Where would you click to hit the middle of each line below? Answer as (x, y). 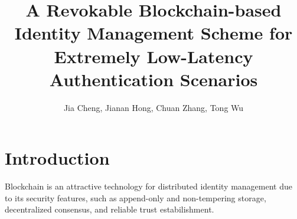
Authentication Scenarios (154, 79)
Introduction (57, 158)
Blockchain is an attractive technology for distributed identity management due (148, 186)
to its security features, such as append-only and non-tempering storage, (136, 197)
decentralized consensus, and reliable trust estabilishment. (110, 209)
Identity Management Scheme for (154, 33)
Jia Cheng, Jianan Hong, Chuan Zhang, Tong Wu (154, 107)
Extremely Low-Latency (154, 56)
